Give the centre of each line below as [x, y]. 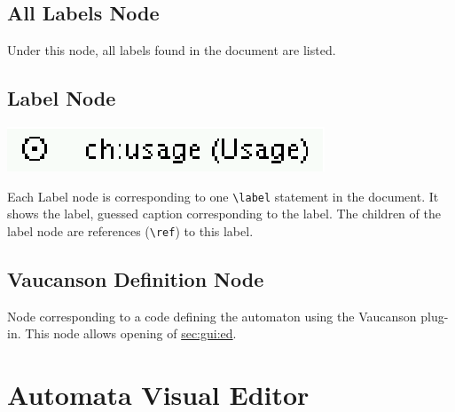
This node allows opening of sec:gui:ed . [131, 333]
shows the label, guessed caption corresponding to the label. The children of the [224, 214]
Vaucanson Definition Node [136, 278]
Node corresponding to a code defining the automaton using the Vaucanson [212, 316]
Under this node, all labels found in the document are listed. [172, 50]
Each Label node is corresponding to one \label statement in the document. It [223, 196]
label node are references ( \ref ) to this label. [130, 230]
